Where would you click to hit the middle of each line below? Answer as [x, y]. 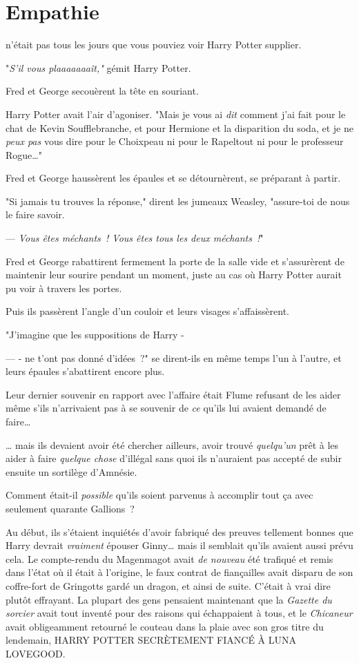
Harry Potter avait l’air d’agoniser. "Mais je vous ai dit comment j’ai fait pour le [176, 114]
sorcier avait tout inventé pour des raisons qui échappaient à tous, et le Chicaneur [179, 613]
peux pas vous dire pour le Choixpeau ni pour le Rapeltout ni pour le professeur [175, 141]
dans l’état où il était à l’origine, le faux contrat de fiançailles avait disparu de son [179, 572]
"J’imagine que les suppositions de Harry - [95, 335]
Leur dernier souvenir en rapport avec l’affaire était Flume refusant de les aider [173, 394]
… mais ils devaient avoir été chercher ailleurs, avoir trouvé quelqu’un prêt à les [172, 444]
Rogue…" [24, 154]
